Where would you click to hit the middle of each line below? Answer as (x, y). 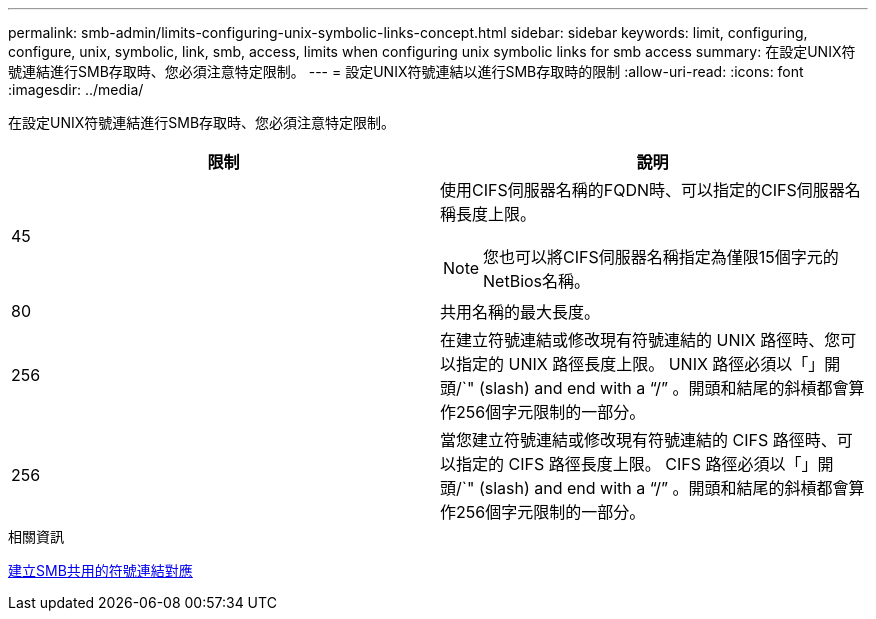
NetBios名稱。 (537, 281)
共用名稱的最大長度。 (520, 312)
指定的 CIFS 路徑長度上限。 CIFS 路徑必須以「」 (637, 464)
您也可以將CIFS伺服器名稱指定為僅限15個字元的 (661, 257)
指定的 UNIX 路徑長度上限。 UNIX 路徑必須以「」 (640, 364)
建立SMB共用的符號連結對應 (100, 570)
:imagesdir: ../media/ (76, 89)
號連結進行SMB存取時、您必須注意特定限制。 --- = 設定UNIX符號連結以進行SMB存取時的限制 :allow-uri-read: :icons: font (406, 71)
